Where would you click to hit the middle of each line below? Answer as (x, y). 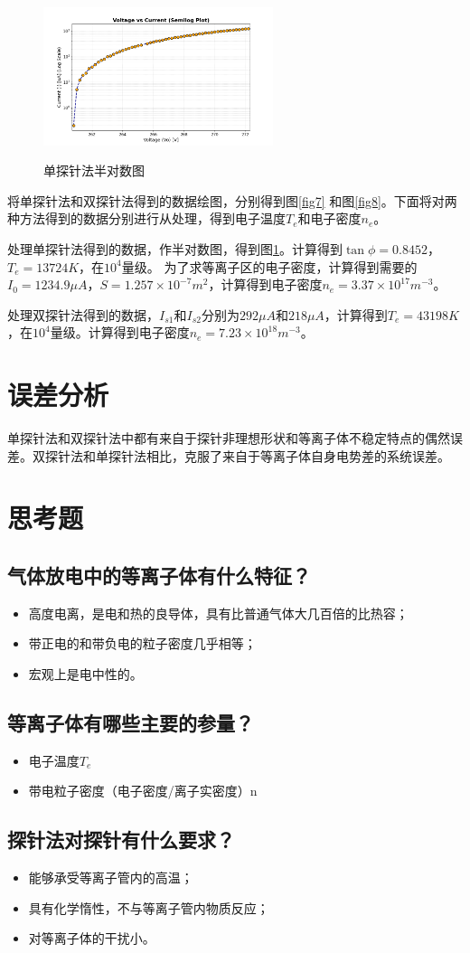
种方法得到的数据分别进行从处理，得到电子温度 (146, 218)
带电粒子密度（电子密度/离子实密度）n (143, 791)
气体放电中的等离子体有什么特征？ (159, 576)
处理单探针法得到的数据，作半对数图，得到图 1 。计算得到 (175, 249)
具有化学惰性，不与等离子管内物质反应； (149, 907)
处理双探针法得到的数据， (83, 314)
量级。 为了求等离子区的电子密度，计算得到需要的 (269, 266)
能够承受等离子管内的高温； (111, 878)
